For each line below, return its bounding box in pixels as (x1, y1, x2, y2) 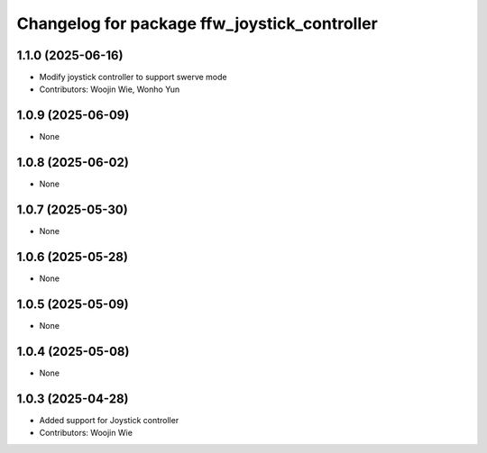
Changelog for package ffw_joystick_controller (16, 14, 378, 33)
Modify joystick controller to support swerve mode (39, 72, 227, 83)
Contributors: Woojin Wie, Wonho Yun (39, 84, 180, 95)
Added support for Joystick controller (39, 414, 179, 425)
